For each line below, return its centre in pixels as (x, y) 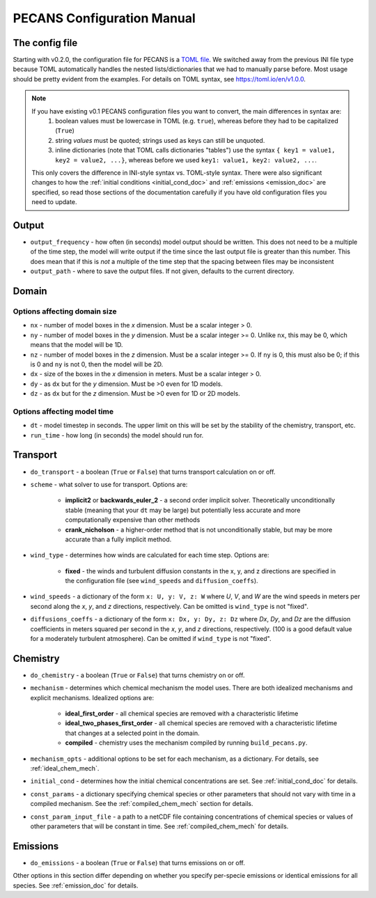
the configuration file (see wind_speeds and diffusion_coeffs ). (162, 581)
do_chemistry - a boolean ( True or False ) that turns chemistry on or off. (138, 675)
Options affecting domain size (65, 311)
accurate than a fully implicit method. (118, 539)
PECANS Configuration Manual (104, 18)
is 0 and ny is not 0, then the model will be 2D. (97, 364)
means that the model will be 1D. (77, 345)
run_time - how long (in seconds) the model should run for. (117, 435)
